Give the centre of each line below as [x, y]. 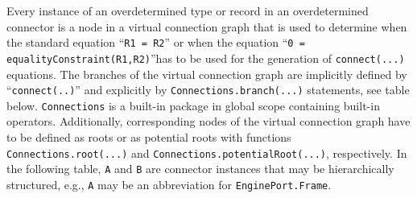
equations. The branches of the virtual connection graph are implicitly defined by [207, 74]
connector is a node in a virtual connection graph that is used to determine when [207, 26]
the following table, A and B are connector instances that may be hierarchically [200, 169]
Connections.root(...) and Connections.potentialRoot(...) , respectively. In [207, 153]
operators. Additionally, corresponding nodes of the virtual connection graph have [208, 121]
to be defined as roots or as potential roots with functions [149, 137]
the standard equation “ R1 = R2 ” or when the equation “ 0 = [156, 42]
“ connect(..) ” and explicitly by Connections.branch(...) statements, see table [208, 90]
